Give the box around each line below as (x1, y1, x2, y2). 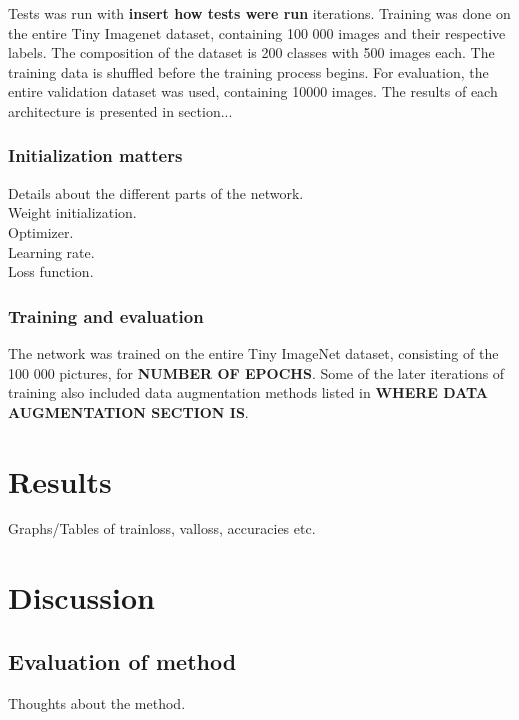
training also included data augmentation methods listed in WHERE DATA (8, 382, 489, 403)
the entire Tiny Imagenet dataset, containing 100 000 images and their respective (8, 22, 506, 43)
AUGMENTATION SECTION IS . (8, 401, 249, 422)
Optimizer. (8, 221, 74, 242)
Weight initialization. (8, 202, 137, 223)
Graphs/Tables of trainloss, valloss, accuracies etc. (8, 518, 316, 539)
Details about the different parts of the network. (8, 182, 304, 203)
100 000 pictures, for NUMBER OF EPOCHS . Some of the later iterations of (8, 362, 505, 383)
